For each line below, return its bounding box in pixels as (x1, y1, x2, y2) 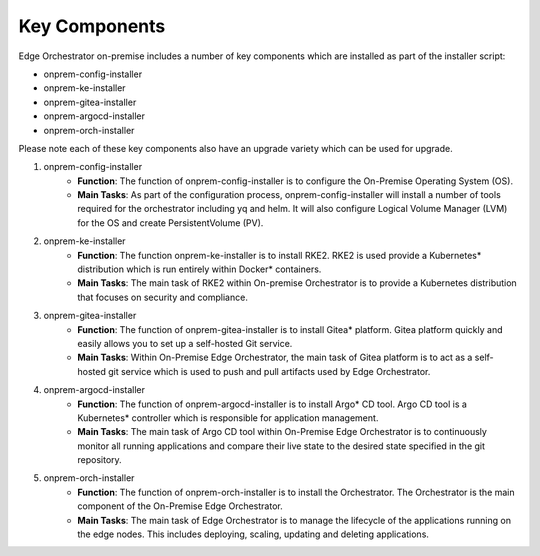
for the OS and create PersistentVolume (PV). (77, 216, 264, 229)
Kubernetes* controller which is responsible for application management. (77, 411, 379, 424)
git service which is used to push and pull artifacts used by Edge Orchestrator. (108, 365, 431, 377)
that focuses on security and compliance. (77, 291, 249, 303)
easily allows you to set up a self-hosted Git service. (77, 337, 293, 349)
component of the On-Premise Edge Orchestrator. (77, 500, 284, 512)
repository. (77, 454, 122, 466)
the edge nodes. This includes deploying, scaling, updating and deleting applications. (77, 528, 430, 540)
